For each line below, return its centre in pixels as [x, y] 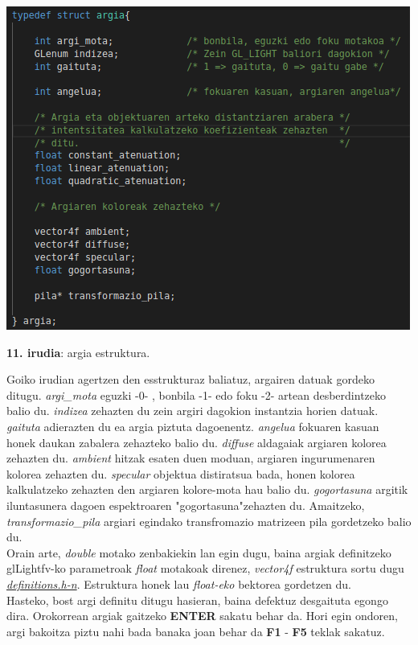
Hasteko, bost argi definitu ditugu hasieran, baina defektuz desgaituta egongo [197, 600]
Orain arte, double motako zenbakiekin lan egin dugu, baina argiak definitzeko [199, 552]
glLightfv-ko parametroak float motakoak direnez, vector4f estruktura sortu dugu [205, 568]
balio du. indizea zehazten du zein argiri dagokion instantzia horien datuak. [193, 411]
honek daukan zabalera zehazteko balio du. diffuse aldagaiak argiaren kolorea [197, 442]
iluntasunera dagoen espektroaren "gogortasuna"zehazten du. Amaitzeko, [186, 505]
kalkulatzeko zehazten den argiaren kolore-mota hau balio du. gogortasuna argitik [207, 489]
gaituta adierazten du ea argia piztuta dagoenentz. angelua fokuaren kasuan [193, 426]
